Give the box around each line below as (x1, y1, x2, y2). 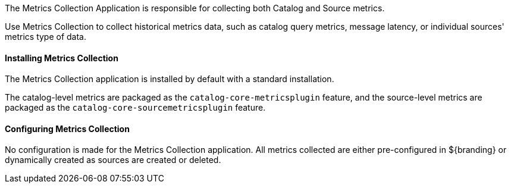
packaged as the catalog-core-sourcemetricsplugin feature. (5, 102, 266, 113)
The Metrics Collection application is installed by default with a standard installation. (5, 74, 334, 84)
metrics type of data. (5, 32, 87, 42)
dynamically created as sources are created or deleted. (5, 155, 221, 165)
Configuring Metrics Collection (5, 123, 130, 134)
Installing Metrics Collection (5, 52, 118, 63)
